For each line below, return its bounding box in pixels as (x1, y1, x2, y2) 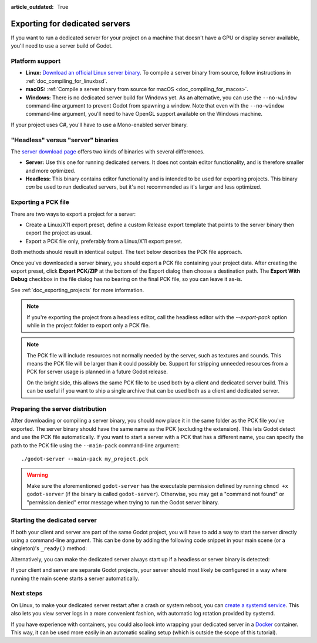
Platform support (11, 57, 61, 65)
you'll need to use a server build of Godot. (11, 42, 113, 49)
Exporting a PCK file (11, 198, 70, 206)
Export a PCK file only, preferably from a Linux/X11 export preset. (25, 237, 183, 245)
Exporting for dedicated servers (11, 18, 130, 29)
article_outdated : (11, 4, 54, 10)
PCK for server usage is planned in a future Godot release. (26, 368, 168, 376)
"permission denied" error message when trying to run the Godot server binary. (26, 498, 220, 505)
